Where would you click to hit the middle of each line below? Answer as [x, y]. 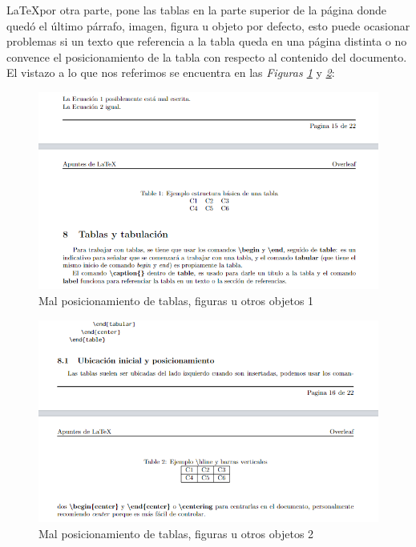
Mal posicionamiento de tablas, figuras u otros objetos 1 [176, 300]
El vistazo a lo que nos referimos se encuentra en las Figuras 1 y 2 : [171, 72]
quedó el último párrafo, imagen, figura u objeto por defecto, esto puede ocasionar [208, 25]
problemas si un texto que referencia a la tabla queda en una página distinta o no [207, 41]
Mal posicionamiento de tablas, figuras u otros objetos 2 [176, 533]
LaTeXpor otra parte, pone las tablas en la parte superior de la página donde [196, 10]
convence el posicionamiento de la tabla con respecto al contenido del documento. [207, 56]
